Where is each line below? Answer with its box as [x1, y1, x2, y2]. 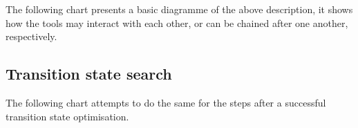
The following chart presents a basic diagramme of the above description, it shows [6, 2, 353, 16]
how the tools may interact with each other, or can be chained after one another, [6, 15, 348, 30]
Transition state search [6, 63, 172, 84]
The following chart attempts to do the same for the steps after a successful [6, 95, 326, 109]
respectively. [6, 29, 57, 44]
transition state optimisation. [6, 109, 129, 123]
